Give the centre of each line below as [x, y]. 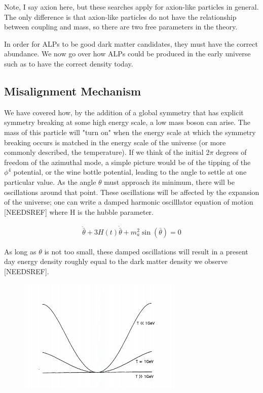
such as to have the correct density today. [69, 63]
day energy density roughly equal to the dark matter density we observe [116, 261]
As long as [20, 251]
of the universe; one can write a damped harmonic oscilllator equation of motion [129, 202]
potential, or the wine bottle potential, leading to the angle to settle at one [130, 172]
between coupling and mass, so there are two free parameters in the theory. [121, 27]
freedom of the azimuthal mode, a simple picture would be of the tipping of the [127, 162]
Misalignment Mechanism [73, 91]
